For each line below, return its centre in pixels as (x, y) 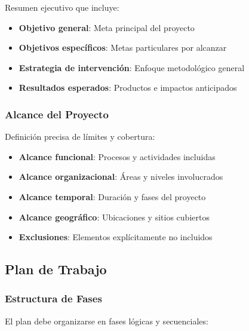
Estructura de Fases (53, 298)
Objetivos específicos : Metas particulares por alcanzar (123, 47)
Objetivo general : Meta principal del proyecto (107, 27)
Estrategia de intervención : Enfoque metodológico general (132, 67)
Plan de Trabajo (56, 269)
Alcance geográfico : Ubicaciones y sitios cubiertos (114, 217)
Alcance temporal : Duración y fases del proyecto (112, 196)
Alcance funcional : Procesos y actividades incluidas (117, 156)
